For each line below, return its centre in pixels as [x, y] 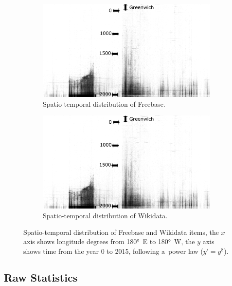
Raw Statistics [41, 277]
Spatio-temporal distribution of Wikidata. [105, 216]
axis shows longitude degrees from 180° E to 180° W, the [109, 241]
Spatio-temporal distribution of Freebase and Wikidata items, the [121, 232]
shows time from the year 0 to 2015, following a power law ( [113, 251]
